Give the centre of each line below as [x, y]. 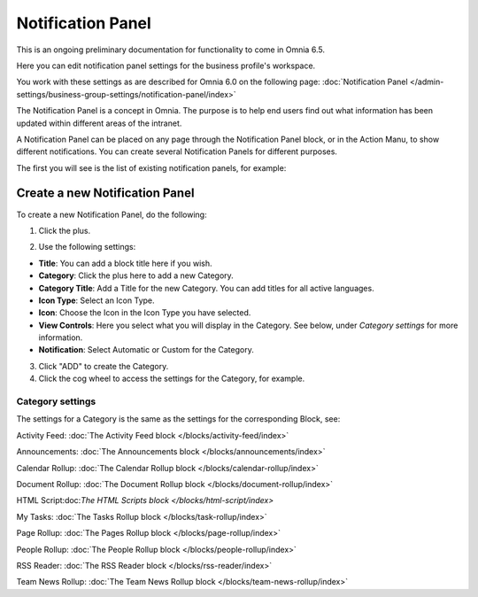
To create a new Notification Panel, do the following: [112, 214]
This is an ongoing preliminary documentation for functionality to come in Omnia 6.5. [170, 50]
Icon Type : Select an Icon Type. [96, 300]
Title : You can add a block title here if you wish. [125, 263]
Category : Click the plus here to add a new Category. [136, 275]
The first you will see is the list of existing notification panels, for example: [151, 167]
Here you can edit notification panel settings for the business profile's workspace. [166, 66]
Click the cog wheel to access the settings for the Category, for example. [172, 379]
